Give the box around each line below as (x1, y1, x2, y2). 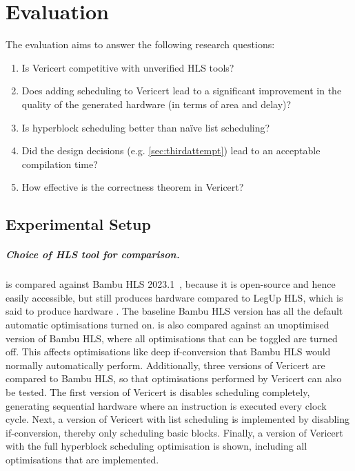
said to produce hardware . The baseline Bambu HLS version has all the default (6, 304, 343, 318)
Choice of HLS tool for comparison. (6, 247, 180, 262)
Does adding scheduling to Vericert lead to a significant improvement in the (21, 83, 342, 98)
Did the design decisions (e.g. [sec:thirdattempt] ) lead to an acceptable (21, 143, 321, 158)
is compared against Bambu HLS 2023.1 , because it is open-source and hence (6, 277, 336, 291)
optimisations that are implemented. (6, 452, 159, 466)
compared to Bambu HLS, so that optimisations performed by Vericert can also (6, 371, 342, 386)
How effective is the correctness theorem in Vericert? (21, 180, 244, 194)
